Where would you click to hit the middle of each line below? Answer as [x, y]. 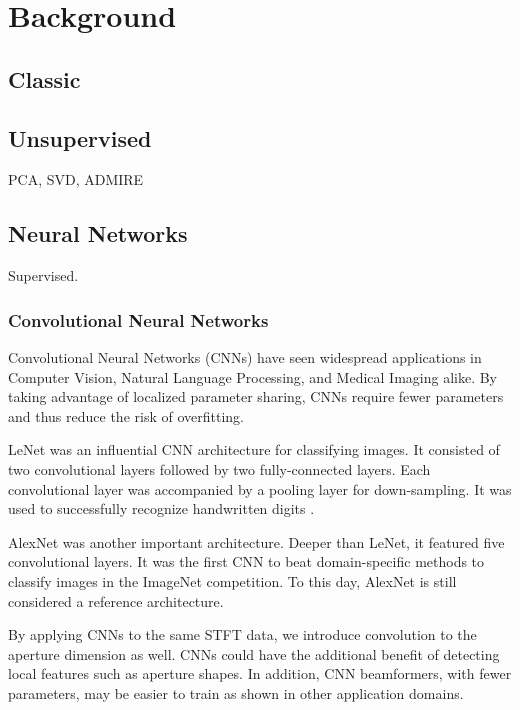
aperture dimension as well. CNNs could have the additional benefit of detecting [254, 653]
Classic [44, 78]
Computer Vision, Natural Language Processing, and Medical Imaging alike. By [253, 376]
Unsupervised [80, 137]
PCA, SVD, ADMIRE [76, 179]
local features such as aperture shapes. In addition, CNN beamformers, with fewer [260, 673]
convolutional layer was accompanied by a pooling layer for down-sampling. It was [260, 488]
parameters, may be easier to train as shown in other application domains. [236, 692]
